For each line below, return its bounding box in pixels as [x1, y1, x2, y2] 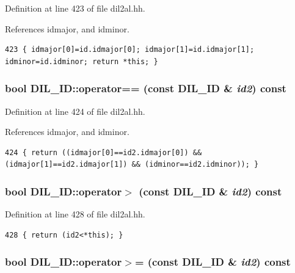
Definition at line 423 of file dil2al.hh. [5, 2, 145, 14]
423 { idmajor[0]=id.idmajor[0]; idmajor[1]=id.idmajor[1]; [5, 45, 255, 54]
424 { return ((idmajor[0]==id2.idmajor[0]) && [5, 148, 202, 157]
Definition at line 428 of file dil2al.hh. [5, 208, 145, 220]
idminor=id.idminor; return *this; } [5, 57, 158, 66]
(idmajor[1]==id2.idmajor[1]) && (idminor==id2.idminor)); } [5, 160, 259, 169]
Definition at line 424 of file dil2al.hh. [5, 104, 145, 117]
